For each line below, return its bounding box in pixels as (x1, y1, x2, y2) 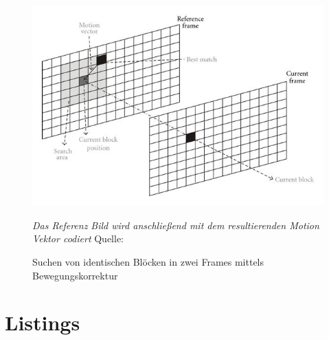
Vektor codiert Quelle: (32, 231, 124, 246)
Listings (5, 308, 80, 337)
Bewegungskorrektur (32, 268, 118, 282)
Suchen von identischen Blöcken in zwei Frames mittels (32, 254, 264, 268)
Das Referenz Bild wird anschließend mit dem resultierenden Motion (32, 217, 319, 232)
